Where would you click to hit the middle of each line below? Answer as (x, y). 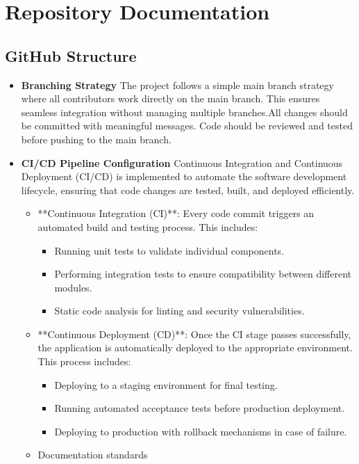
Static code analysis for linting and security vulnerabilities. (179, 311)
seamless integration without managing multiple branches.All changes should (184, 112)
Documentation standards (93, 455)
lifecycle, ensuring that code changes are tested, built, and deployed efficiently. (188, 190)
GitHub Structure (71, 55)
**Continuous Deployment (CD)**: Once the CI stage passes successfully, (194, 334)
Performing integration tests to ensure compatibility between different (203, 274)
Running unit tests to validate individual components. (169, 250)
